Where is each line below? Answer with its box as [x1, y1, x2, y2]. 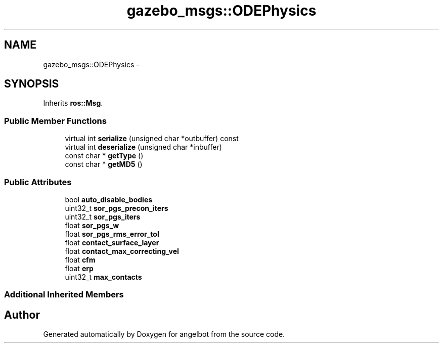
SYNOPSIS [4, 77, 59, 91]
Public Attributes [4, 177, 72, 187]
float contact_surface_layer [65, 238, 159, 247]
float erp [65, 264, 94, 273]
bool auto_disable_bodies [65, 195, 153, 204]
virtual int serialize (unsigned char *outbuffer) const [65, 134, 239, 143]
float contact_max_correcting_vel [65, 246, 179, 255]
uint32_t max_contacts [65, 272, 142, 281]
